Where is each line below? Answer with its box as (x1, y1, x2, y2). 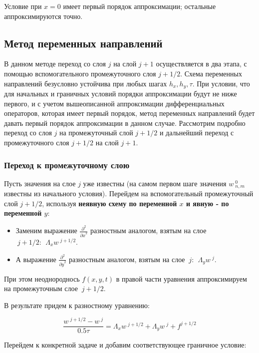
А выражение (15, 254, 56, 264)
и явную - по (186, 198, 229, 208)
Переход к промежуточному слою (4, 158, 130, 171)
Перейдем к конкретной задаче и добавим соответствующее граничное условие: (4, 340, 247, 350)
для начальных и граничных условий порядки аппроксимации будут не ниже (4, 88, 237, 99)
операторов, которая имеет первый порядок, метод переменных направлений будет (4, 108, 255, 118)
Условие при (4, 1, 42, 11)
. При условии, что (192, 78, 250, 88)
